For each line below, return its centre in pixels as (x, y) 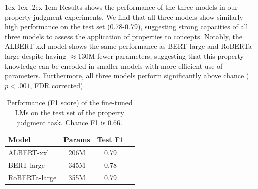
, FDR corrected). (57, 85)
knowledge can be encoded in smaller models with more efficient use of (114, 66)
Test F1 (111, 139)
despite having (44, 56)
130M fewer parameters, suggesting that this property (161, 56)
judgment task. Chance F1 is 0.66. (70, 122)
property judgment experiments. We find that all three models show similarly (124, 16)
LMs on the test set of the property (70, 112)
